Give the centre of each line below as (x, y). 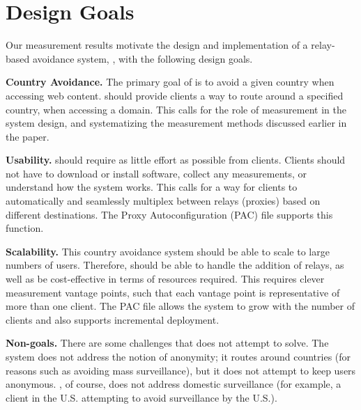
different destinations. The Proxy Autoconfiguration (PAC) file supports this (169, 214)
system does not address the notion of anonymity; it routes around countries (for (178, 356)
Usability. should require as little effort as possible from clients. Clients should (176, 160)
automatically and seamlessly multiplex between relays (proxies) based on (163, 201)
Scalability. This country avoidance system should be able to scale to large (168, 251)
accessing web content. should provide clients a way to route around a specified (175, 95)
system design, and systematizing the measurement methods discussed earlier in (176, 123)
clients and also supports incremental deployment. (113, 319)
